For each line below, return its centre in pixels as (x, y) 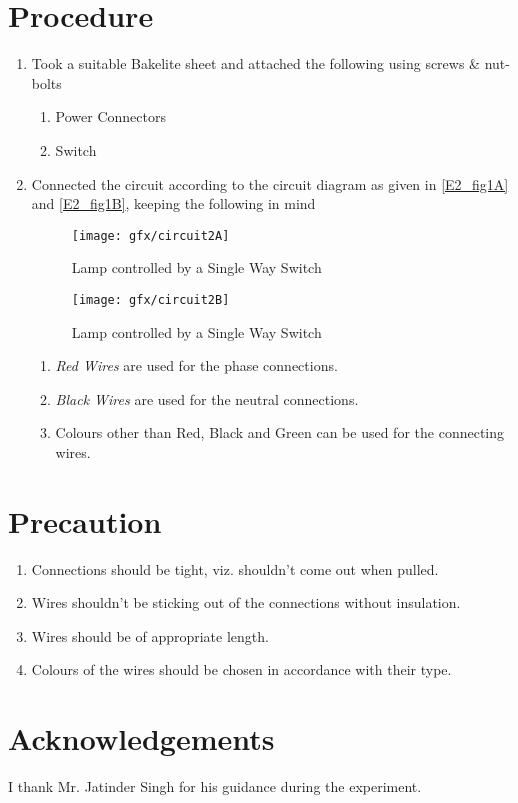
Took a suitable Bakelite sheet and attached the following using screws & (255, 63)
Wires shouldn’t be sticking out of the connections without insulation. (246, 602)
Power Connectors (110, 116)
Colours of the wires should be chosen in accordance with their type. (241, 669)
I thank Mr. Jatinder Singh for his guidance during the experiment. (215, 786)
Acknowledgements (141, 738)
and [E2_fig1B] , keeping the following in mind (173, 203)
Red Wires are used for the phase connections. (196, 365)
